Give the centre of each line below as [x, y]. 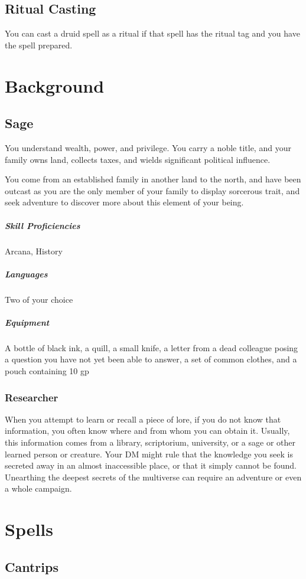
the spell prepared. [39, 45]
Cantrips [32, 566]
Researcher [32, 397]
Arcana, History [34, 251]
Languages [26, 274]
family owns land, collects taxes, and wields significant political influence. [138, 159]
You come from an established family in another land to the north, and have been [153, 179]
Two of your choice [39, 299]
